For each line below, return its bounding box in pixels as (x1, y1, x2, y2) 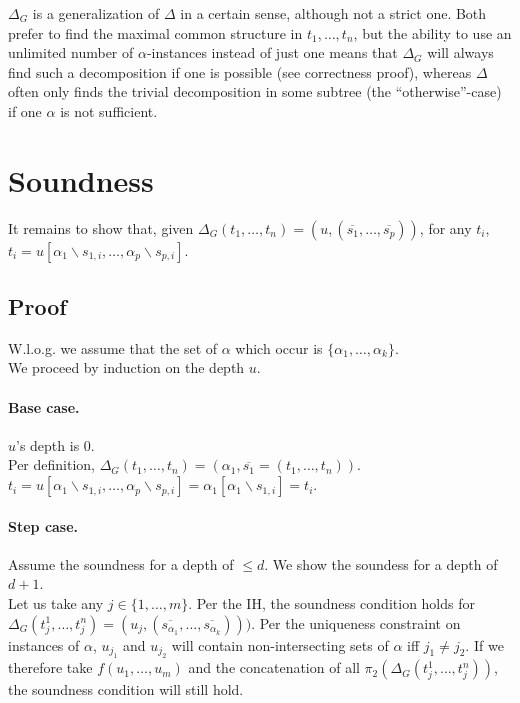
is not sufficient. (60, 100, 158, 121)
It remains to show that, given (8, 217, 194, 238)
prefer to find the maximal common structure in (8, 22, 303, 43)
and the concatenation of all (188, 657, 360, 678)
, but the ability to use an (353, 22, 512, 43)
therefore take (8, 657, 93, 678)
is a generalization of (32, 3, 160, 23)
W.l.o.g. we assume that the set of (8, 337, 218, 358)
